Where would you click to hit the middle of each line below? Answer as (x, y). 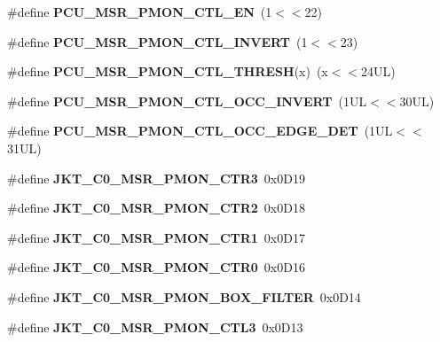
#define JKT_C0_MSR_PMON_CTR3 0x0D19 (156, 178)
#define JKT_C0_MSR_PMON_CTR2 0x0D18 (156, 208)
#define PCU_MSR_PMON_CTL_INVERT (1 (157, 41)
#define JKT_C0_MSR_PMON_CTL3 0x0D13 (155, 326)
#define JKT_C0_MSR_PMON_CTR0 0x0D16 (156, 267)
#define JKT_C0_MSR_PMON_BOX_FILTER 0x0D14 (184, 296)
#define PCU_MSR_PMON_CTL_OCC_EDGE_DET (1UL (200, 131)
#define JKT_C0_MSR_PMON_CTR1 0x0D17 (156, 237)
